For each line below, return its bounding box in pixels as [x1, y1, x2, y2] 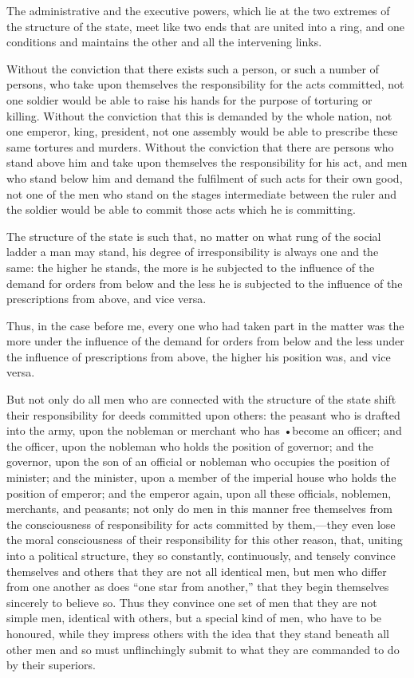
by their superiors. [6, 656, 96, 673]
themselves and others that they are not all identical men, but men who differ [6, 562, 387, 579]
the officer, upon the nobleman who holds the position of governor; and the [6, 437, 373, 454]
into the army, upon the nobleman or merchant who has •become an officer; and [6, 422, 402, 439]
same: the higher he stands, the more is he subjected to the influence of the [6, 258, 375, 275]
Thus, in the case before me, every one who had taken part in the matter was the [6, 317, 404, 333]
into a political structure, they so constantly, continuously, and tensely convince [6, 547, 396, 563]
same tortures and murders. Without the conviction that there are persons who [6, 138, 394, 155]
